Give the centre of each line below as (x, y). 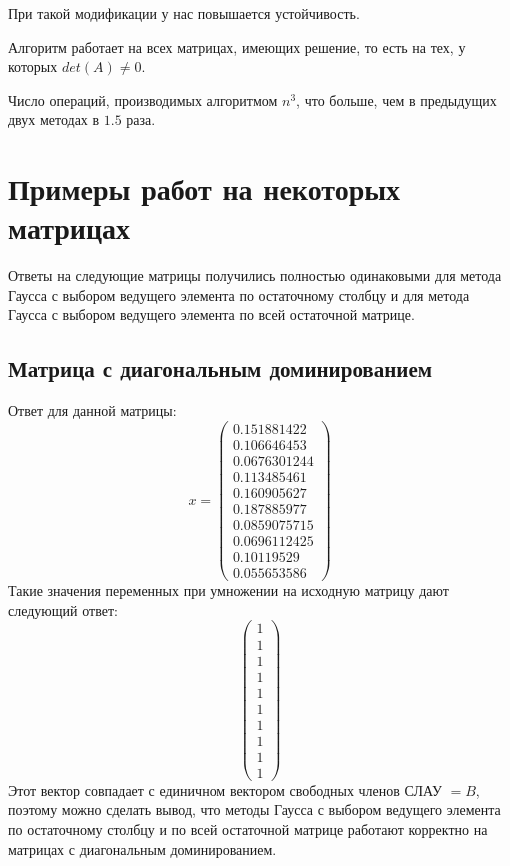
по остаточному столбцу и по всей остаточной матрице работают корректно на (248, 828)
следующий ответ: (63, 609)
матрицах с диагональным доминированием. (142, 848)
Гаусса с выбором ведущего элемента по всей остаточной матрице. (211, 314)
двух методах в (54, 119)
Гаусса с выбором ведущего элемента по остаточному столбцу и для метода (239, 294)
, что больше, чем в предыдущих (396, 99)
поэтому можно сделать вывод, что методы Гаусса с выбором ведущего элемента (254, 809)
